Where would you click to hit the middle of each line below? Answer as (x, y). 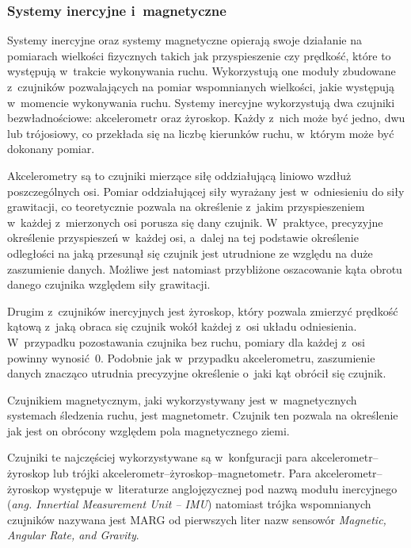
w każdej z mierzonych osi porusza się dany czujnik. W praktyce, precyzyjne (195, 222)
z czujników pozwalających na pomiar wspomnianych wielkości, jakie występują (201, 86)
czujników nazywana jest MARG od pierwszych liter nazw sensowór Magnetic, (197, 519)
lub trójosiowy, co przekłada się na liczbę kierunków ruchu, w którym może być (201, 133)
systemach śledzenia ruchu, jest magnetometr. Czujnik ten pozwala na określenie (203, 415)
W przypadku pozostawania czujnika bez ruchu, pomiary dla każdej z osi (186, 341)
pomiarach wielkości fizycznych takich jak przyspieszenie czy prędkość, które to (199, 55)
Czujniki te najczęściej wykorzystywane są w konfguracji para (158, 457)
